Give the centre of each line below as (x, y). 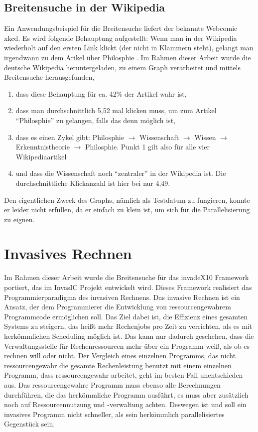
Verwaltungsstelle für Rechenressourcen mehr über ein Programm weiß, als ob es (127, 346)
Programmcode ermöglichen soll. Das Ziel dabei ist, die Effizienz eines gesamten (126, 316)
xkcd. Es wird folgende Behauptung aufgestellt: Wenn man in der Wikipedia (121, 38)
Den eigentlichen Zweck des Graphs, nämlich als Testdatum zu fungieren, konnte (127, 200)
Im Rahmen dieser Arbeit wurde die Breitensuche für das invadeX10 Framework (127, 277)
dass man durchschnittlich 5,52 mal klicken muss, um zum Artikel (116, 110)
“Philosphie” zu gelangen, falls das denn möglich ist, (95, 120)
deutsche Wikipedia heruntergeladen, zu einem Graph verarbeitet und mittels (122, 67)
